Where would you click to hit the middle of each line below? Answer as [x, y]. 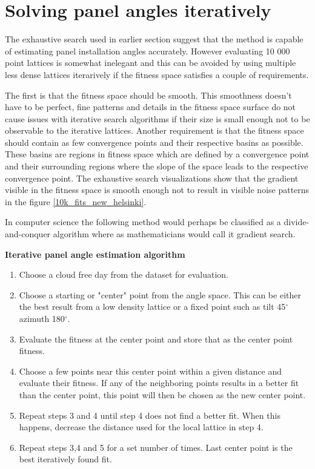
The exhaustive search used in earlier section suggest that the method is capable [154, 39]
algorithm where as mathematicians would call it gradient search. [174, 234]
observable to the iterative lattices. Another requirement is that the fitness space [154, 130]
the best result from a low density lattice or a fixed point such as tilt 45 [152, 307]
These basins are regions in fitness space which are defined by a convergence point [157, 154]
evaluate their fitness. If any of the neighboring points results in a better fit [159, 383]
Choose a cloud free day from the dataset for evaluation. [124, 274]
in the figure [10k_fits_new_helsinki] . [76, 201]
